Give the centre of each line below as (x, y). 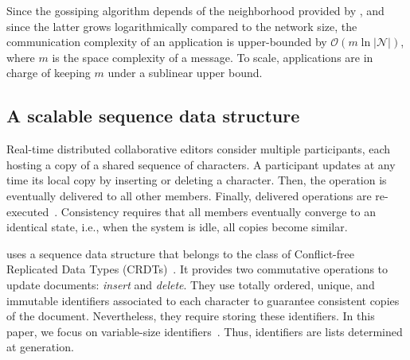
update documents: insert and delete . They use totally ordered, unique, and (191, 284)
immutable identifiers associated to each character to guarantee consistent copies (203, 300)
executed (28, 211)
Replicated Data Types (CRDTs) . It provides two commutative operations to (197, 269)
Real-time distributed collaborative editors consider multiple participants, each (199, 149)
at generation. (40, 347)
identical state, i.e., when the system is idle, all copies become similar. (177, 227)
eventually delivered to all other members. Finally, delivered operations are (189, 195)
